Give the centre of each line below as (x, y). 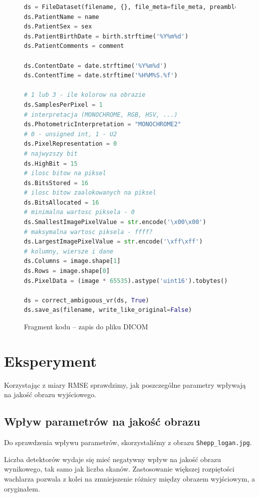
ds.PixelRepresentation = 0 (71, 144)
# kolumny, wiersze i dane (69, 251)
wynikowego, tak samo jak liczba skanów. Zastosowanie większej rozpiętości (119, 469)
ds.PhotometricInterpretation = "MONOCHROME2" (103, 124)
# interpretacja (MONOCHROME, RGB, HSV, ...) (101, 115)
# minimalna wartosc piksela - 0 (79, 212)
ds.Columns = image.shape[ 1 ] (72, 261)
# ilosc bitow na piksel (65, 173)
